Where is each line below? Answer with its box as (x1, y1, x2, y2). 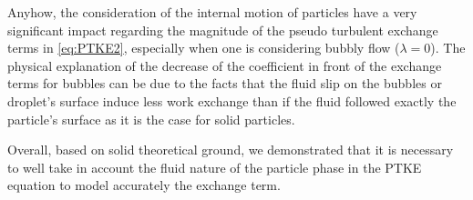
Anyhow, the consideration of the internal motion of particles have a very (7, 3, 417, 21)
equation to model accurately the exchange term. (7, 175, 281, 195)
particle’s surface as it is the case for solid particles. (7, 109, 295, 128)
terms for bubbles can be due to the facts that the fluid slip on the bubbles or (7, 74, 442, 93)
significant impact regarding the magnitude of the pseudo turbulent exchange (7, 20, 438, 39)
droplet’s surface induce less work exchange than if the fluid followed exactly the (7, 91, 457, 110)
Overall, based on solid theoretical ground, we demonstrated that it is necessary (7, 140, 454, 159)
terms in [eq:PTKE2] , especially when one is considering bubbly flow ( (7, 38, 400, 57)
